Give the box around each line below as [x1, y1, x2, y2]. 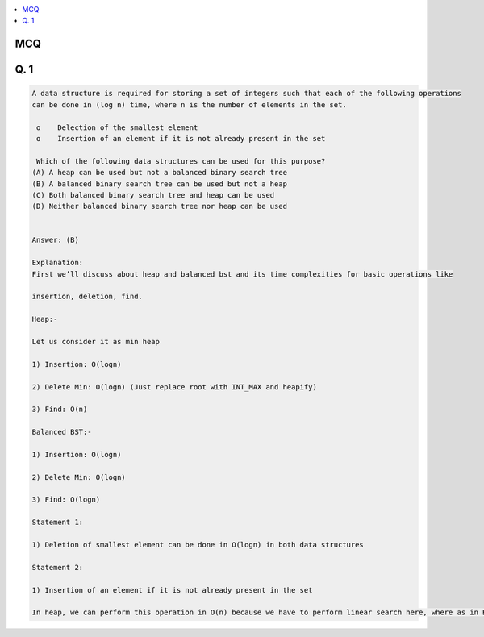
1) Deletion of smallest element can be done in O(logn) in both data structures [31, 540, 365, 550]
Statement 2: [31, 563, 84, 572]
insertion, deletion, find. [31, 292, 143, 302]
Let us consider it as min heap [31, 337, 161, 346]
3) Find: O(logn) [31, 495, 101, 504]
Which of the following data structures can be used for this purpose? [36, 156, 326, 165]
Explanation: [31, 258, 84, 268]
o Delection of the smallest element [36, 123, 198, 132]
